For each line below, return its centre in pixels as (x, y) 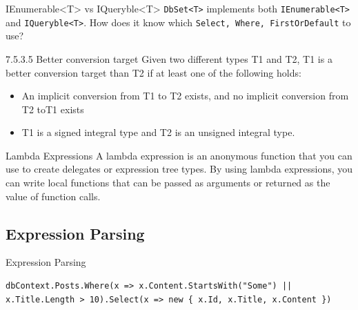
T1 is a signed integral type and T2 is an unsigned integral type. (158, 132)
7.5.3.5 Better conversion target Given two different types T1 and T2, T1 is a (169, 58)
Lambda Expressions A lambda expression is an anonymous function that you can (179, 155)
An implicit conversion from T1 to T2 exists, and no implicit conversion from (185, 96)
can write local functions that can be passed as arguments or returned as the (168, 183)
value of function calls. (53, 196)
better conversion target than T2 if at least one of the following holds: (153, 72)
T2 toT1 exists (53, 109)
